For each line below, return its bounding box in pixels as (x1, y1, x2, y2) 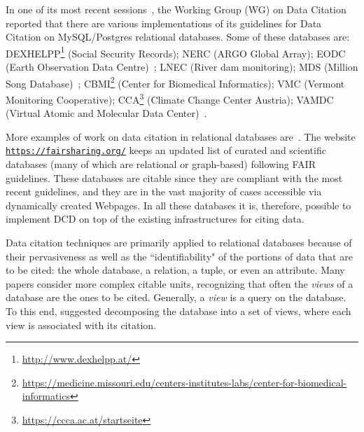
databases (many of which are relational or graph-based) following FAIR (6, 156, 316, 171)
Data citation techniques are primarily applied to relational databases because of (6, 235, 352, 249)
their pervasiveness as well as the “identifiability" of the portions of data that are (6, 249, 353, 263)
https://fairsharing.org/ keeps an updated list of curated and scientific (6, 143, 326, 158)
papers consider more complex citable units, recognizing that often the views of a (6, 276, 353, 291)
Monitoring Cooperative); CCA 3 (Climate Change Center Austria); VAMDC (6, 90, 334, 106)
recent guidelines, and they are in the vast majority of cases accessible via (6, 184, 322, 199)
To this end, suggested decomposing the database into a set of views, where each (6, 303, 351, 318)
